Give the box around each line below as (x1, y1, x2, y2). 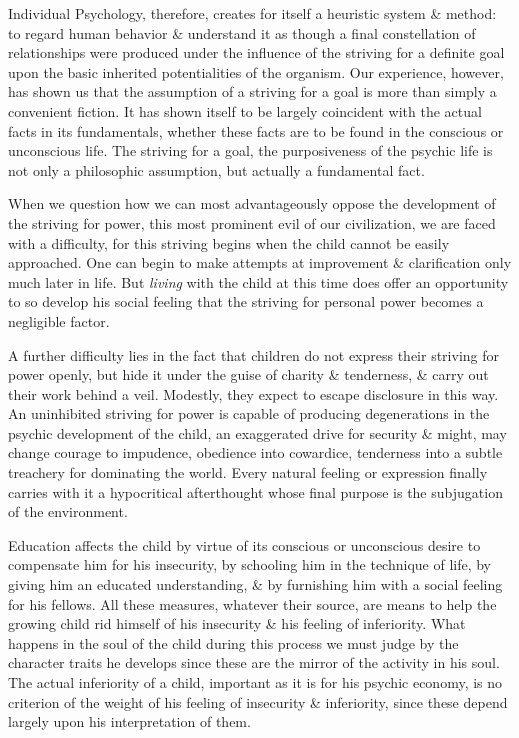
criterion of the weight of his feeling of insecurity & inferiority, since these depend (8, 691, 508, 712)
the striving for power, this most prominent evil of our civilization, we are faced (8, 212, 496, 233)
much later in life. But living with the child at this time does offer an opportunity (8, 271, 509, 292)
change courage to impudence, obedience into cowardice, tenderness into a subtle (8, 442, 503, 463)
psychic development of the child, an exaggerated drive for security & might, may (8, 422, 507, 443)
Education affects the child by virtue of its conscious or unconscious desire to (8, 534, 481, 555)
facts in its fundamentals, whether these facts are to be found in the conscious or (8, 120, 504, 141)
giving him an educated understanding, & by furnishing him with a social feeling (8, 574, 503, 595)
